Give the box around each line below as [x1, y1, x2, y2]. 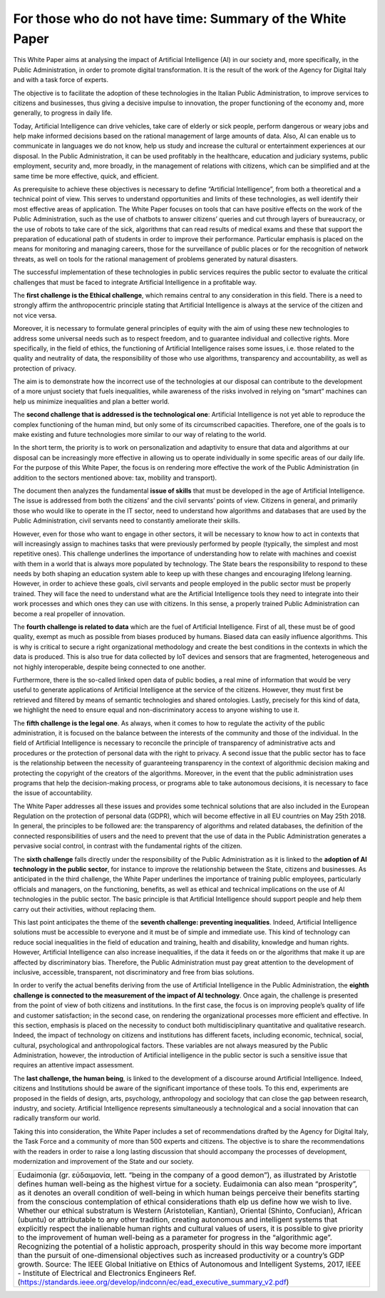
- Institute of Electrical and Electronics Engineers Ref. [17, 1268, 196, 1278]
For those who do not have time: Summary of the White [13, 11, 346, 26]
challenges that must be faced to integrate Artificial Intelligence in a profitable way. [13, 278, 257, 286]
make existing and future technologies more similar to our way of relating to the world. [13, 431, 267, 439]
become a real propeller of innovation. [13, 609, 125, 618]
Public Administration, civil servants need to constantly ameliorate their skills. [13, 516, 240, 525]
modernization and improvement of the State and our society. [13, 1157, 194, 1165]
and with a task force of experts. [13, 76, 109, 84]
